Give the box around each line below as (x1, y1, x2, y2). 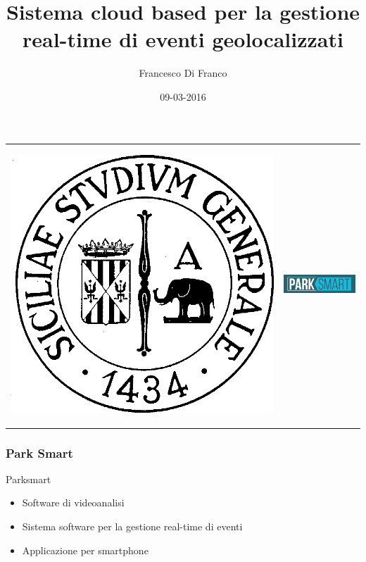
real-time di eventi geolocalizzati (23, 25, 343, 54)
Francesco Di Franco (139, 65, 227, 80)
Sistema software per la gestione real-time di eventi (22, 519, 243, 534)
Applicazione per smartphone (22, 542, 149, 557)
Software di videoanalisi (22, 495, 125, 510)
